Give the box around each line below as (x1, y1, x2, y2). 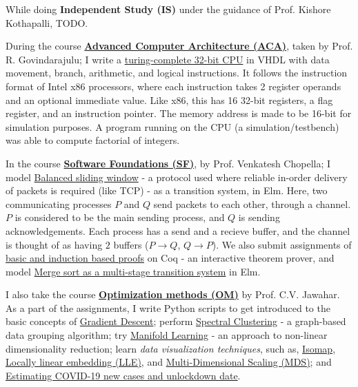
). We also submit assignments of (212, 237, 352, 251)
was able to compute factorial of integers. (6, 133, 180, 147)
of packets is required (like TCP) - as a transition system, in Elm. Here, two (6, 183, 328, 198)
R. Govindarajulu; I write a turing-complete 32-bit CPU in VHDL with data (6, 52, 330, 66)
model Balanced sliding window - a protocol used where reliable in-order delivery (6, 169, 348, 184)
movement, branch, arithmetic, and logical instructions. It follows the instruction (6, 65, 348, 80)
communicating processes (6, 196, 112, 211)
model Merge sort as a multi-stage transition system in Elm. (6, 264, 261, 278)
